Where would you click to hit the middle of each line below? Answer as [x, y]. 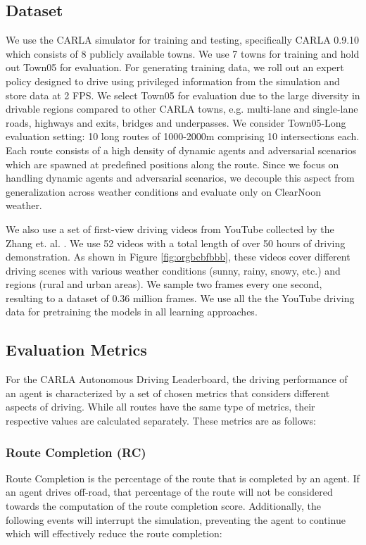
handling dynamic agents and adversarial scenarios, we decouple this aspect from [180, 178]
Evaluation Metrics [76, 350]
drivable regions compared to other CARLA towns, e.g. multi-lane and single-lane [182, 109]
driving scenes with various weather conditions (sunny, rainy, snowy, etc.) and [173, 270]
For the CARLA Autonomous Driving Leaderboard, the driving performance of [177, 379]
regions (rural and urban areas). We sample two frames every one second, [164, 284]
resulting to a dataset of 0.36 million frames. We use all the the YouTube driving [180, 297]
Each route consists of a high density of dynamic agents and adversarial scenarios [181, 150]
